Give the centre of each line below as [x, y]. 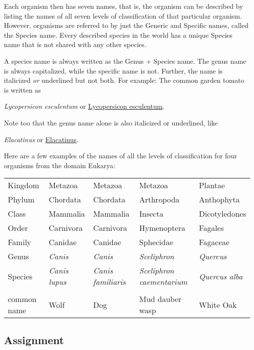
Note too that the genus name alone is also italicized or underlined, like [111, 122]
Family [20, 242]
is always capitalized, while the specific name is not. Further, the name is [113, 70]
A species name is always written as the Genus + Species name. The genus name [125, 61]
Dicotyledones [222, 214]
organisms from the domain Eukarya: [60, 165]
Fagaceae [214, 242]
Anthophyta [219, 200]
